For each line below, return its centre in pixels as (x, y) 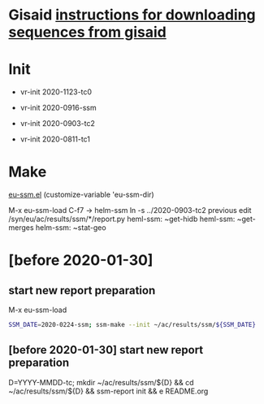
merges (21, 228)
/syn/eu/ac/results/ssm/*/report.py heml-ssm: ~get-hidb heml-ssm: (122, 219)
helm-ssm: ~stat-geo (71, 228)
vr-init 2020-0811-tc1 (55, 139)
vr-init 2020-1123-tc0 (56, 92)
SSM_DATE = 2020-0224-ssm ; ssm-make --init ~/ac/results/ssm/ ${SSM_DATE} (132, 325)
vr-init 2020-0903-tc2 (57, 124)
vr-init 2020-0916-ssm (58, 108)
